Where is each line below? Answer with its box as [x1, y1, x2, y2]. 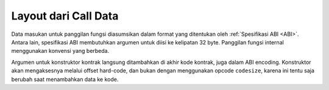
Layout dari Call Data [11, 9, 119, 22]
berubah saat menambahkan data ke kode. [11, 75, 119, 83]
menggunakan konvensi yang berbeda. [11, 47, 110, 55]
